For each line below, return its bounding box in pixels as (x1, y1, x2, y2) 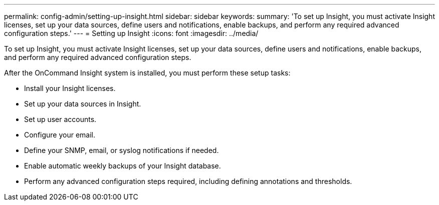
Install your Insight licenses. (24, 84, 116, 92)
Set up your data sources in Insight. (24, 99, 141, 108)
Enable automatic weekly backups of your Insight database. (24, 161, 221, 170)
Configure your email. (24, 130, 96, 139)
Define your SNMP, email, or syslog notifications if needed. (24, 146, 219, 154)
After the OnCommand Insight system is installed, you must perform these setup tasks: (4, 68, 291, 77)
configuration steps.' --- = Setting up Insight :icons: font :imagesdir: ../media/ (4, 29, 259, 37)
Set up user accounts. (24, 115, 97, 123)
